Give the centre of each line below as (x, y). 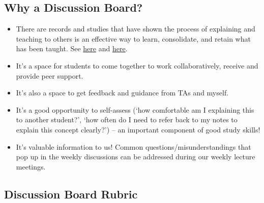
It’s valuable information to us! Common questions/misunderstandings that (134, 146)
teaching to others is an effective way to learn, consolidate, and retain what (133, 38)
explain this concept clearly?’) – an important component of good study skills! (138, 129)
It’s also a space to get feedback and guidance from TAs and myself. (122, 93)
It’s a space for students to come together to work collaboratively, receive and (137, 65)
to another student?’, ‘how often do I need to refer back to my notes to (127, 120)
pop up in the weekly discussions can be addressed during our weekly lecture (136, 157)
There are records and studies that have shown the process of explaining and (136, 29)
